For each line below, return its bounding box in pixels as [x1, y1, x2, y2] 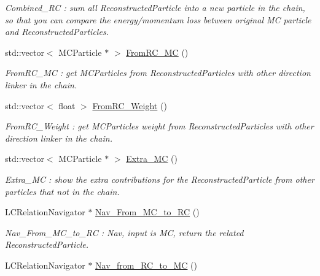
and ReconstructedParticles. [5, 25, 109, 38]
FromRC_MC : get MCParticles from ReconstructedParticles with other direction [5, 66, 311, 79]
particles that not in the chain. [5, 185, 120, 197]
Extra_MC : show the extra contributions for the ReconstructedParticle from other [5, 172, 314, 185]
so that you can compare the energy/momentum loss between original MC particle [5, 13, 311, 26]
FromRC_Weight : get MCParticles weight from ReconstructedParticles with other [5, 120, 314, 132]
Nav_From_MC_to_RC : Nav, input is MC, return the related [5, 226, 244, 239]
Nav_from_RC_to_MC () [95, 258, 197, 271]
